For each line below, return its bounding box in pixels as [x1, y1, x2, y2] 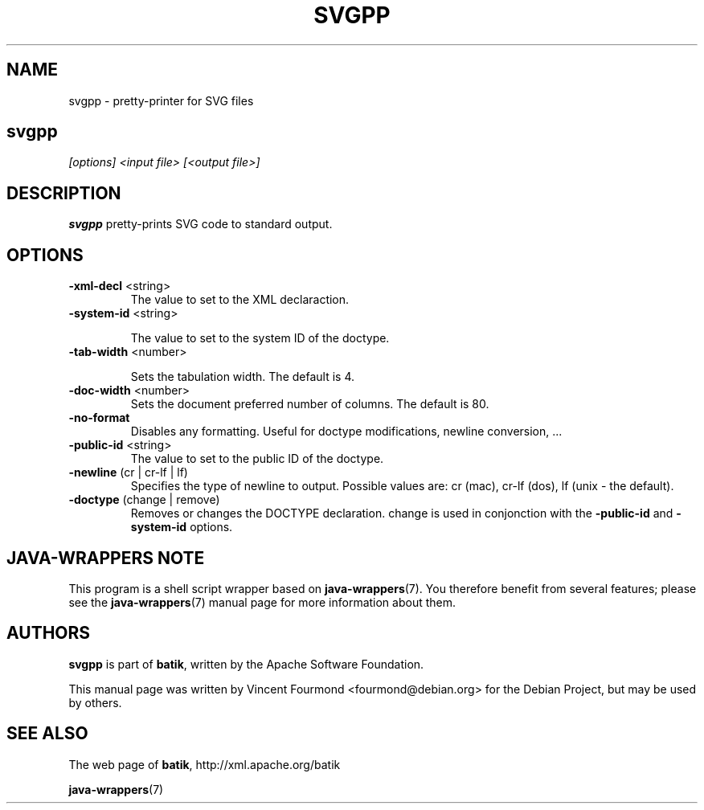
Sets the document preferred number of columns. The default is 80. [130, 397, 489, 411]
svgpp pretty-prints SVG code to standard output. [68, 217, 333, 231]
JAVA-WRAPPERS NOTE [6, 547, 205, 568]
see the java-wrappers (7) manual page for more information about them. [68, 595, 456, 609]
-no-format [68, 411, 130, 425]
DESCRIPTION [6, 182, 121, 203]
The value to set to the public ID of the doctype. [130, 452, 384, 466]
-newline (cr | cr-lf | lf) [68, 465, 188, 480]
